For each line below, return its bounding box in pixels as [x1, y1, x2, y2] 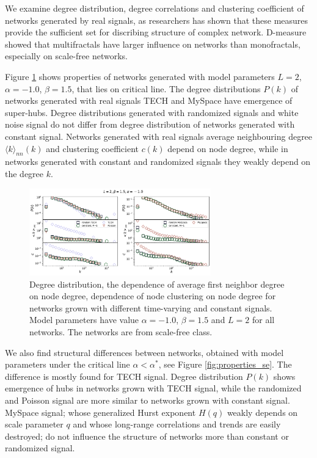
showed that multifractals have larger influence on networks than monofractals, [5, 37, 301, 50]
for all [252, 313, 275, 326]
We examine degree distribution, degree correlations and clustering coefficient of [5, 2, 304, 14]
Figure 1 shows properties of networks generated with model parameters [5, 70, 275, 82]
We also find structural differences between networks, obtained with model [5, 346, 284, 358]
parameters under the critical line [5, 358, 130, 371]
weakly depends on [227, 405, 298, 418]
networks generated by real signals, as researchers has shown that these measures [5, 13, 308, 26]
